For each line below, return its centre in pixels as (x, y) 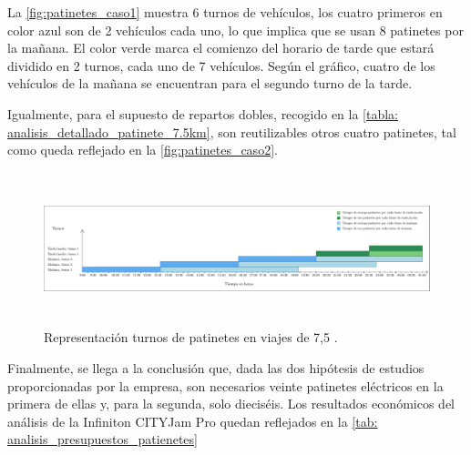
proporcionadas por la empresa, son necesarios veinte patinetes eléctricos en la (225, 385)
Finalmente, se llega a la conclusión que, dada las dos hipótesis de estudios (216, 367)
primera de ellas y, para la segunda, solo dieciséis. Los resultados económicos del (231, 404)
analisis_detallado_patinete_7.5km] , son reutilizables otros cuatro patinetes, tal (232, 131)
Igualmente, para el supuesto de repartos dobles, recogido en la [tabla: (203, 113)
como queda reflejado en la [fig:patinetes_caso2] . (143, 150)
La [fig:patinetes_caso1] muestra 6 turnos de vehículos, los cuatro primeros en (225, 12)
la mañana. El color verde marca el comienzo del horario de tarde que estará (221, 48)
